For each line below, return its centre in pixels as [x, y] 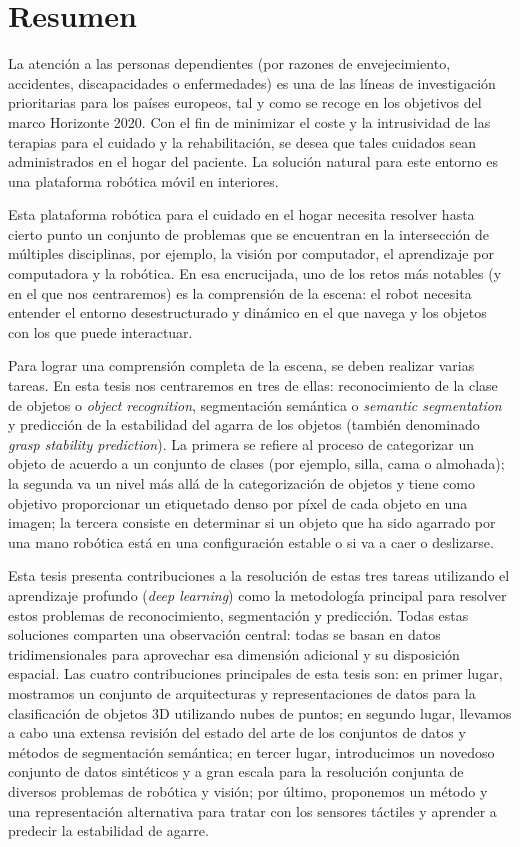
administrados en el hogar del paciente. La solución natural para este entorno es [253, 161]
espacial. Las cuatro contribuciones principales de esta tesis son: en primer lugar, [255, 673]
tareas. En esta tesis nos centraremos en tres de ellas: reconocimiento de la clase [253, 385]
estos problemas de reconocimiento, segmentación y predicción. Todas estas [238, 614]
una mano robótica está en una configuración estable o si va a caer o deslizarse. [251, 541]
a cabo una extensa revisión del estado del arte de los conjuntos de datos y [237, 732]
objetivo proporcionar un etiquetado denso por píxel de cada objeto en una [238, 502]
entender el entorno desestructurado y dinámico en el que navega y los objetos [247, 312]
